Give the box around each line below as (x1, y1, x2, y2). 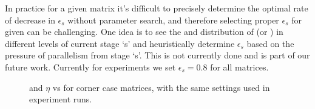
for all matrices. (210, 60, 269, 73)
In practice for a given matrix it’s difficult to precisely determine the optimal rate (5, 2, 308, 14)
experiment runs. (29, 93, 92, 105)
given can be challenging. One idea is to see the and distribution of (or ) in (5, 25, 283, 38)
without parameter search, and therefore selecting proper (67, 13, 279, 26)
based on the (246, 37, 294, 49)
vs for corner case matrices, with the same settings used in (52, 81, 270, 93)
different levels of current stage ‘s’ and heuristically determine (5, 37, 235, 49)
